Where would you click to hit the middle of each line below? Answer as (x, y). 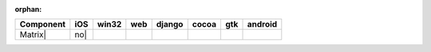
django (170, 24)
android (262, 24)
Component (43, 24)
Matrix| (33, 35)
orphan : (28, 9)
